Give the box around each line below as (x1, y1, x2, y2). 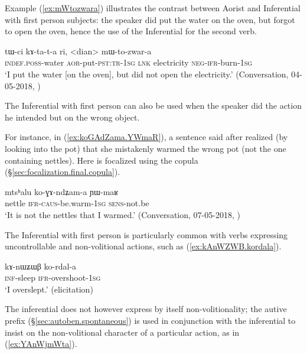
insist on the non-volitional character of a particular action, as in (5, 326, 240, 338)
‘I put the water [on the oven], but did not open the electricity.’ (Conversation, (5, 67, 289, 80)
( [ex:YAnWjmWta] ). (5, 337, 77, 350)
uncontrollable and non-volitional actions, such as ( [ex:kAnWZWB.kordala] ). (5, 240, 282, 252)
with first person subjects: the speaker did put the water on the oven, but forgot (5, 13, 295, 25)
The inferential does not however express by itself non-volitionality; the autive (5, 303, 287, 315)
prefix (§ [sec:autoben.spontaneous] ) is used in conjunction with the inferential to (5, 314, 296, 327)
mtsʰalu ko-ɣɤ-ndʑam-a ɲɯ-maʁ (5, 185, 119, 197)
